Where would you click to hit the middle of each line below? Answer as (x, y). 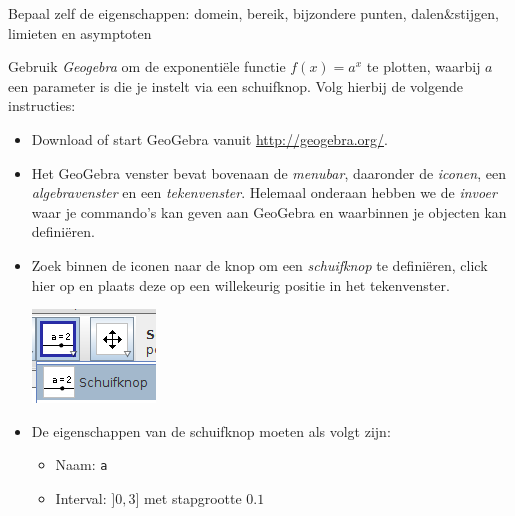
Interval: (81, 497)
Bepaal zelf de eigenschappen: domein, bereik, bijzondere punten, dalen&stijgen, (253, 13)
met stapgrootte (192, 497)
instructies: (42, 105)
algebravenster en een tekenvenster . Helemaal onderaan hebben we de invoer (264, 192)
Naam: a (81, 464)
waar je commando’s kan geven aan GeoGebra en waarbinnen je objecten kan (269, 211)
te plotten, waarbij (423, 66)
